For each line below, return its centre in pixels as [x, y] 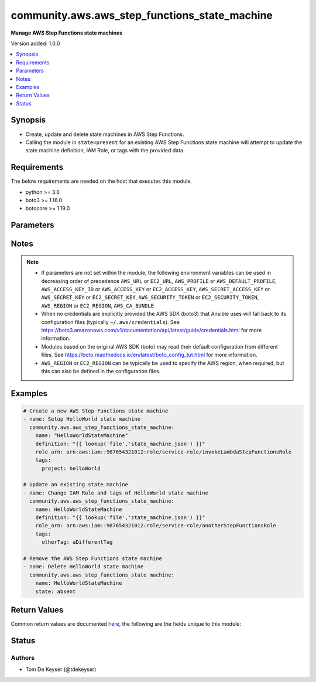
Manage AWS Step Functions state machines [67, 33]
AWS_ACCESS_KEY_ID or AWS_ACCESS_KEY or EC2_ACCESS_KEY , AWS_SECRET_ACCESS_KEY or [156, 289]
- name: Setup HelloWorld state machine [82, 419]
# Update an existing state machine [76, 485]
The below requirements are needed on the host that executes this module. [102, 181]
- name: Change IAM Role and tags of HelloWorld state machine [116, 493]
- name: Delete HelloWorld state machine [83, 567]
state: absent [56, 591]
